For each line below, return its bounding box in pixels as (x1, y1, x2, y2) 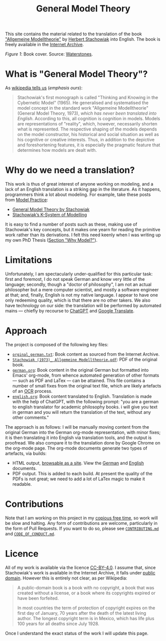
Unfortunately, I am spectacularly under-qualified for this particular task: (5, 271, 153, 277)
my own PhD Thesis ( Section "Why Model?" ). (5, 237, 98, 243)
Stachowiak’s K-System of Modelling (12, 212, 87, 218)
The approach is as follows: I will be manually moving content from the (5, 424, 150, 430)
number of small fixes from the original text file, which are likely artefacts (12, 383, 162, 388)
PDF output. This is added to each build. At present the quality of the (12, 470, 153, 476)
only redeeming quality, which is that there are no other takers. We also (5, 297, 151, 303)
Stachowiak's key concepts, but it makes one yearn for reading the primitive (5, 227, 161, 233)
